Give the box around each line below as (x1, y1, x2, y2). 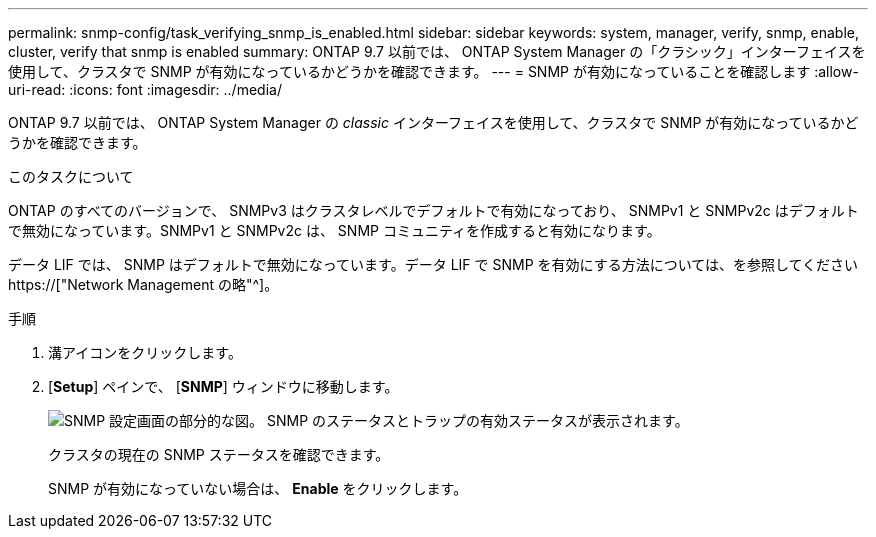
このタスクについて (8, 168, 134, 185)
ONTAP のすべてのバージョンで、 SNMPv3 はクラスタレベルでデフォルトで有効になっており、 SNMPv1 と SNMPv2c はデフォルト (8, 202, 859, 219)
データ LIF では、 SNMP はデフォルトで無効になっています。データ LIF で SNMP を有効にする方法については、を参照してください (8, 256, 859, 273)
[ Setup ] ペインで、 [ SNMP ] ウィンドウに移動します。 (48, 378, 399, 395)
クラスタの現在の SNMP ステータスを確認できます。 (48, 446, 390, 463)
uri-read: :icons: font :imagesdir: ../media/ (8, 81, 282, 98)
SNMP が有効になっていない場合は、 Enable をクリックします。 (48, 480, 468, 497)
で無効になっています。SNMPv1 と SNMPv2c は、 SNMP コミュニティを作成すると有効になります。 (8, 222, 661, 239)
